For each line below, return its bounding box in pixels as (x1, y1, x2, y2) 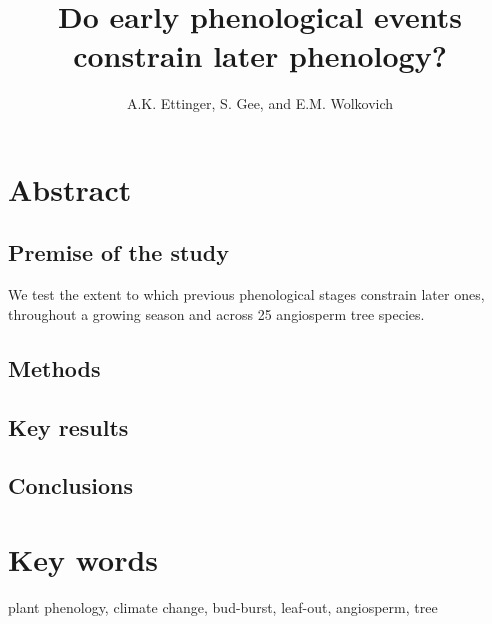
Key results (8, 411, 129, 442)
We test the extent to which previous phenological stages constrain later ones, (8, 284, 485, 305)
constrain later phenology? (73, 35, 447, 76)
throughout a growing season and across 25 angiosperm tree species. (8, 303, 425, 324)
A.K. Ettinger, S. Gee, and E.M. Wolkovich (126, 93, 394, 114)
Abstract (8, 168, 132, 209)
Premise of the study (8, 237, 229, 268)
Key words (8, 539, 159, 580)
